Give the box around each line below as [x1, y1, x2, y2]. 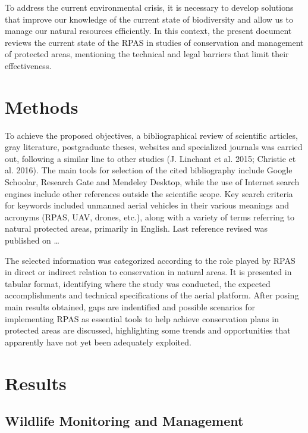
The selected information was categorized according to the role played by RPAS [5, 254, 296, 266]
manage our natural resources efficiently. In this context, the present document [5, 24, 292, 37]
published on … [5, 234, 59, 247]
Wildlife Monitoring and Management [5, 412, 244, 430]
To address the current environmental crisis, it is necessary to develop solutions [5, 1, 294, 13]
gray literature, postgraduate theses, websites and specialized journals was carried [5, 141, 303, 153]
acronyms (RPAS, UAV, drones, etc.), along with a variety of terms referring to [5, 210, 295, 223]
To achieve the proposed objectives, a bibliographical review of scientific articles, [5, 129, 298, 141]
